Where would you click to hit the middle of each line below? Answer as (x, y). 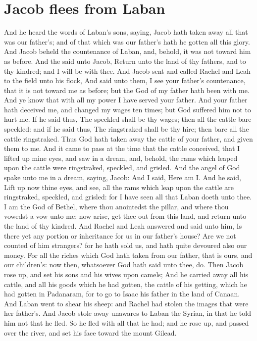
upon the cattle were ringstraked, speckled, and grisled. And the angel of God (122, 168)
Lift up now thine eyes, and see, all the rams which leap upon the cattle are (119, 187)
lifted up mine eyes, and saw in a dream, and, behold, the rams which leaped (121, 158)
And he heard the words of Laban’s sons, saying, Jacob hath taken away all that (126, 32)
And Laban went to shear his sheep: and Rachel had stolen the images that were (126, 303)
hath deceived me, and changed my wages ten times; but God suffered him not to (128, 109)
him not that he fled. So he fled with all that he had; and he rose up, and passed (127, 322)
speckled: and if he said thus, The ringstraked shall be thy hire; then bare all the (127, 129)
